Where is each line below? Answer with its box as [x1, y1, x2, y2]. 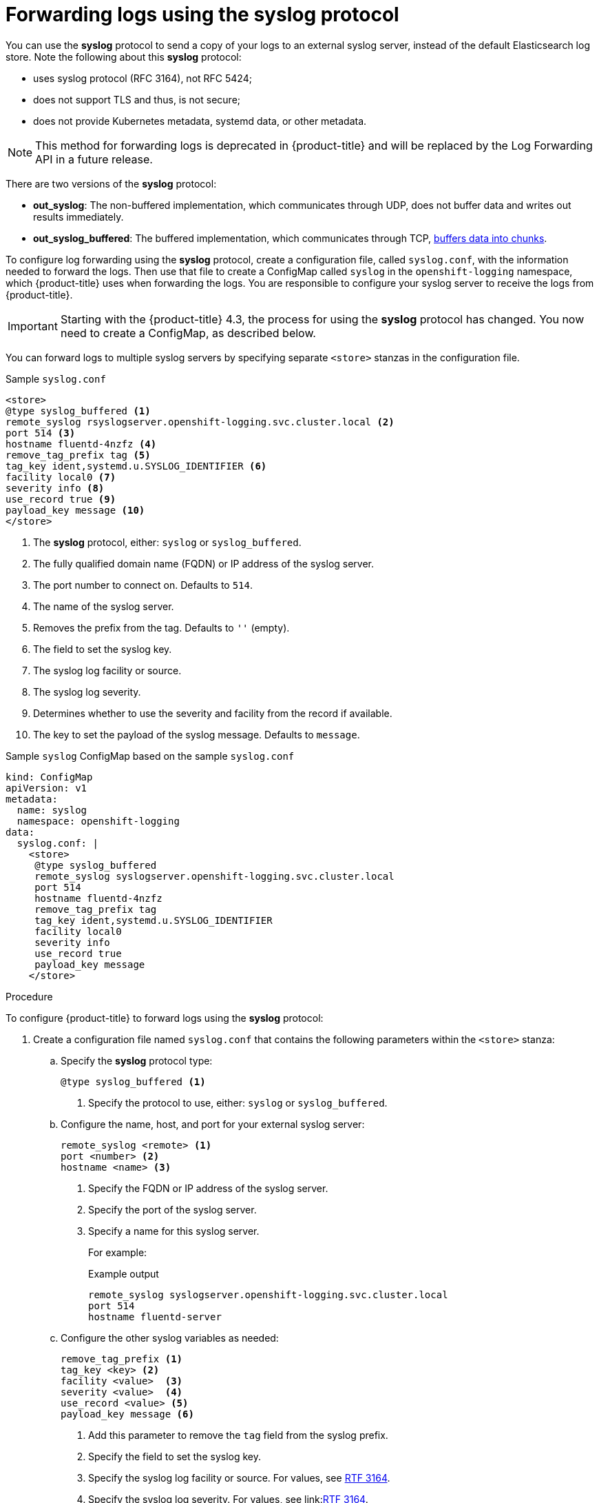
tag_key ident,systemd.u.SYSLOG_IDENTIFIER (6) [6, 460, 267, 472]
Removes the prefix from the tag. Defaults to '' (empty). [33, 621, 290, 634]
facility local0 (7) [6, 471, 116, 483]
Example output [88, 1267, 159, 1280]
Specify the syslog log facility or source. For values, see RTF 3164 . [88, 1471, 390, 1484]
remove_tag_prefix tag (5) [6, 449, 151, 461]
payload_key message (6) [61, 1408, 194, 1420]
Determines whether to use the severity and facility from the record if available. [33, 707, 392, 719]
